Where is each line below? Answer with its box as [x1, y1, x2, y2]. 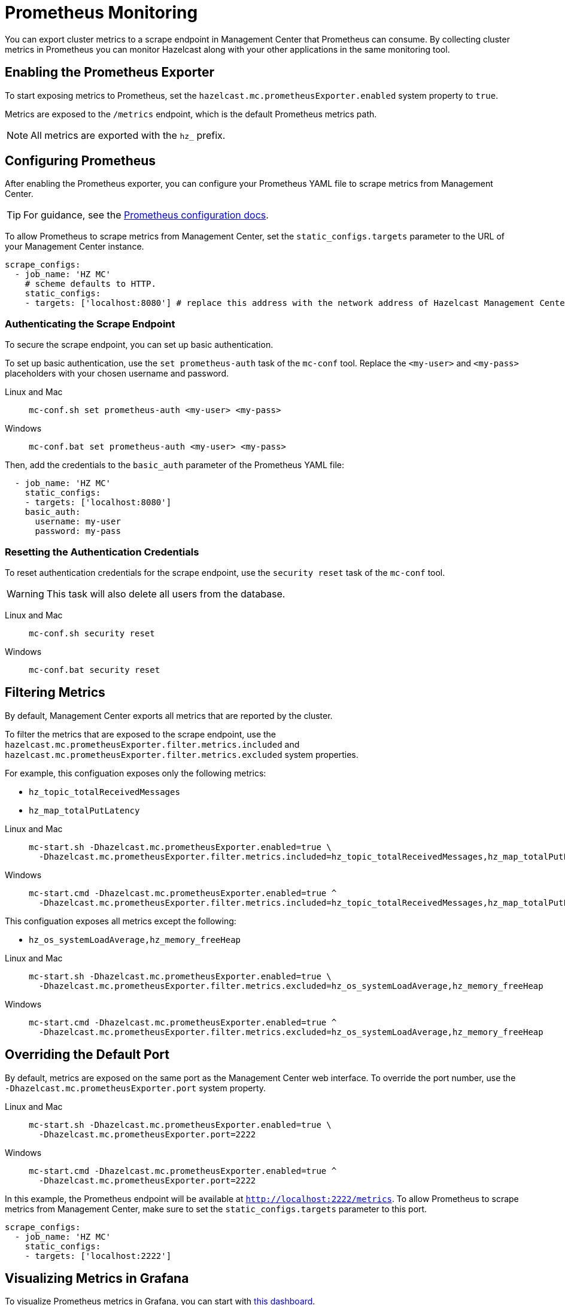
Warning [7, 587, 44, 600]
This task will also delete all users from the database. [46, 587, 285, 600]
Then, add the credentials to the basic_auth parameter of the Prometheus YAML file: [5, 460, 344, 471]
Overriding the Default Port [5, 1047, 169, 1063]
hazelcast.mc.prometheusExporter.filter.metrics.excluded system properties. [5, 749, 359, 760]
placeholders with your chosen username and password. [5, 368, 229, 379]
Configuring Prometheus [5, 153, 156, 169]
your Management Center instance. [5, 241, 144, 252]
